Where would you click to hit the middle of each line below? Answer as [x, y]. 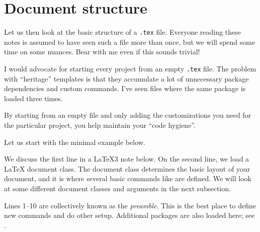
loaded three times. [33, 98]
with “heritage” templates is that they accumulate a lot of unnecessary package [126, 78]
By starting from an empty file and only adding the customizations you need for [127, 115]
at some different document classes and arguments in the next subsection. [117, 188]
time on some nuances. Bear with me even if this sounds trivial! [102, 52]
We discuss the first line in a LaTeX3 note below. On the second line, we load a [127, 159]
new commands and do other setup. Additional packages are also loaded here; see [129, 215]
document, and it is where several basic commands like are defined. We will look [128, 178]
